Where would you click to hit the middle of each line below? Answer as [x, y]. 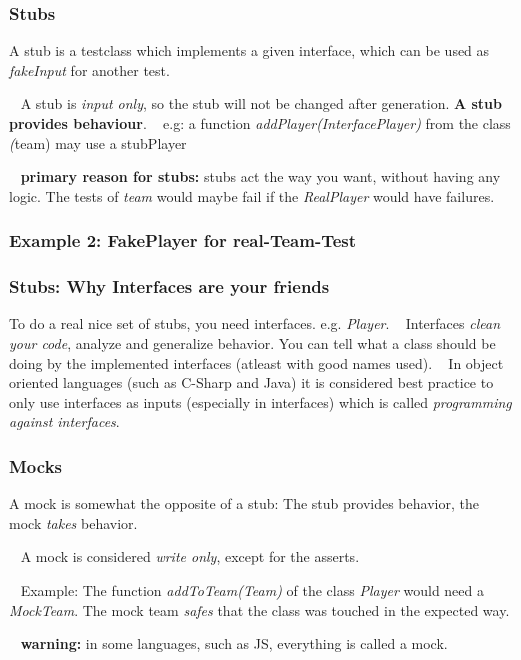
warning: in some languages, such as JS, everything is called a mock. [234, 643]
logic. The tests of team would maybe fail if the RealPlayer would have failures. [252, 195]
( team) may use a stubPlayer [98, 142]
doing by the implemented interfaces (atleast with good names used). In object [256, 362]
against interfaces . [64, 421]
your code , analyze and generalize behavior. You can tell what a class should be [252, 343]
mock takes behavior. [73, 522]
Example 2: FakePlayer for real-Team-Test [183, 240]
